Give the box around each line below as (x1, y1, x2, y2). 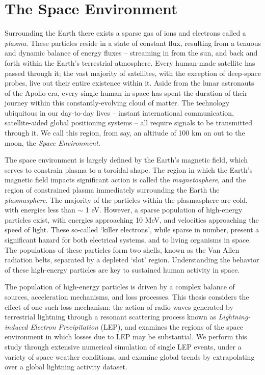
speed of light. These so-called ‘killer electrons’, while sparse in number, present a (5, 224, 259, 235)
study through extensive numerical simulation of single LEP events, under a (5, 341, 242, 352)
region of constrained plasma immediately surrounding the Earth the (5, 184, 220, 195)
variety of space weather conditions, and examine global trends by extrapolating (5, 351, 255, 362)
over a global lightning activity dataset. (5, 361, 127, 372)
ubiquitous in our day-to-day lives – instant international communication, (5, 107, 234, 118)
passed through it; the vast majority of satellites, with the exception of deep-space (5, 67, 261, 78)
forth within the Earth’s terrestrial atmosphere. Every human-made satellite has (5, 57, 255, 68)
